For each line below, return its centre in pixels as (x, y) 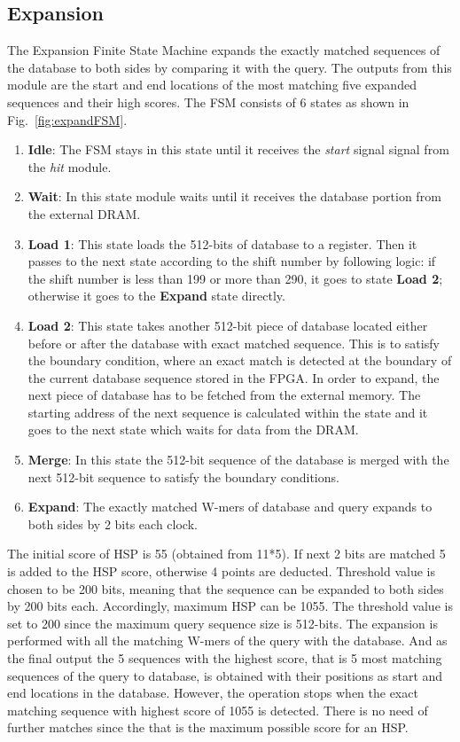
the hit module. (70, 166)
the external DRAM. (84, 213)
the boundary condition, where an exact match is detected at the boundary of (240, 360)
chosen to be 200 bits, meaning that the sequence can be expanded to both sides (226, 588)
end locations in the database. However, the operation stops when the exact (213, 693)
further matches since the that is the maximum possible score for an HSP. (208, 727)
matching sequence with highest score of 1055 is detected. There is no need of (218, 710)
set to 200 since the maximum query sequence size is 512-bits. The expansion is (222, 623)
